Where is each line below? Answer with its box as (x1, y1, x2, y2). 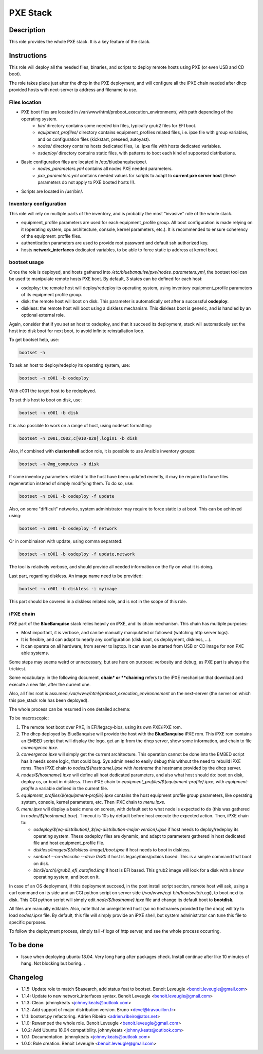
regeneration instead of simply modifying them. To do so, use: (9, 480, 134, 486)
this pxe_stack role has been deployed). (9, 697, 89, 703)
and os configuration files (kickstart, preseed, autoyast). (38, 136, 150, 142)
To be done (9, 941, 44, 949)
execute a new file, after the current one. (9, 681, 91, 687)
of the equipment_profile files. (21, 233, 82, 239)
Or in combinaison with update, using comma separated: (9, 538, 123, 544)
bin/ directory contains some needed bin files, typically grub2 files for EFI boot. (38, 123, 197, 129)
